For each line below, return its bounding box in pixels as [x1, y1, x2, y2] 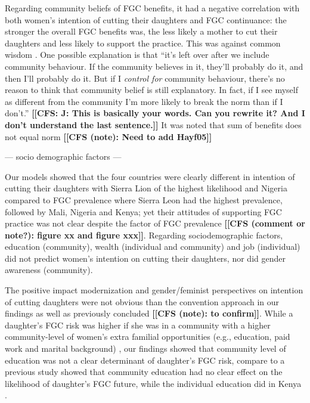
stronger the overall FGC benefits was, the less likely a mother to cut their [5, 25, 278, 38]
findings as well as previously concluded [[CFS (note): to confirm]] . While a [5, 307, 293, 320]
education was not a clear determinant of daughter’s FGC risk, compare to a [5, 354, 285, 366]
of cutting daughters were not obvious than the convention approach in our [5, 295, 280, 308]
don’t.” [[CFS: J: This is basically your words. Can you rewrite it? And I [5, 107, 305, 119]
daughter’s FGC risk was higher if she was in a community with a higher [5, 318, 271, 331]
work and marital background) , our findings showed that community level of [5, 342, 286, 355]
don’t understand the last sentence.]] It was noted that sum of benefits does [5, 118, 302, 131]
